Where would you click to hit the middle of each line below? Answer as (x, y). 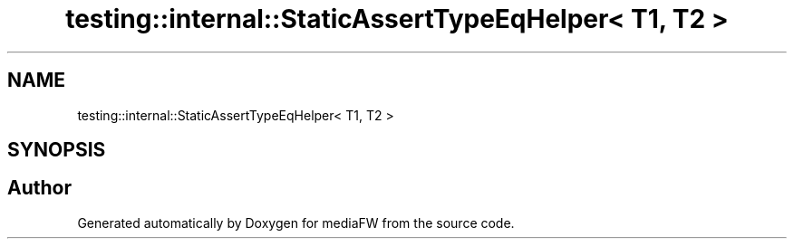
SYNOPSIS (57, 150)
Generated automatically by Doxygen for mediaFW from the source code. (296, 222)
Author (39, 188)
